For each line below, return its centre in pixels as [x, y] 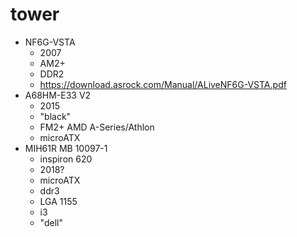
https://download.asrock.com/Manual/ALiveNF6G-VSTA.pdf [163, 84]
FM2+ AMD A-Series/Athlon [97, 127]
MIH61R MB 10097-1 [66, 148]
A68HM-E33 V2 [58, 95]
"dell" [51, 222]
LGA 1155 [58, 201]
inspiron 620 [66, 159]
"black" [55, 116]
